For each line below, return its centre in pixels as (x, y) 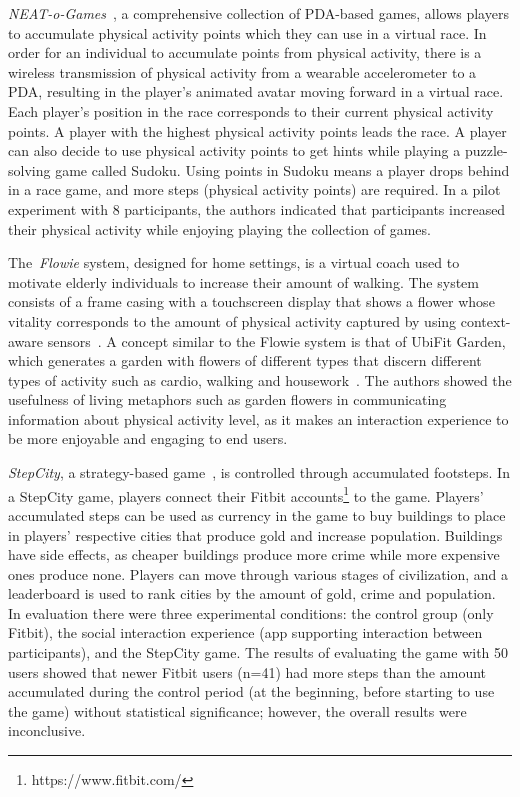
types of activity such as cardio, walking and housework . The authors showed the (260, 379)
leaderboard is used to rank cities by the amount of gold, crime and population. (252, 593)
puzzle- (486, 150)
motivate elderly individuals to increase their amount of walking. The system (243, 281)
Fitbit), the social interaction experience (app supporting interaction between (245, 632)
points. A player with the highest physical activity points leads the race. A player (257, 130)
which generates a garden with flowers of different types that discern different (245, 360)
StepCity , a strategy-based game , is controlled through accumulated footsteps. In (259, 472)
